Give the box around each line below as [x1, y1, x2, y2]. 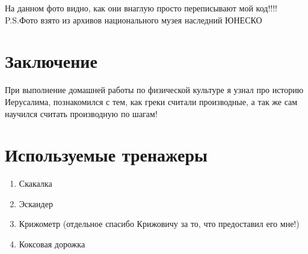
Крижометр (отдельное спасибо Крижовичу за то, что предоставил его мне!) [19, 217, 300, 230]
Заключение [5, 49, 97, 73]
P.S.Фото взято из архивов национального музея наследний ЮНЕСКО [5, 13, 262, 26]
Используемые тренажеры [5, 142, 208, 167]
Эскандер [19, 197, 53, 210]
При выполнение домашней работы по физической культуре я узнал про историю [5, 83, 304, 96]
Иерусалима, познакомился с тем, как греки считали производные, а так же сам [5, 95, 298, 107]
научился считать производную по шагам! [5, 107, 158, 119]
